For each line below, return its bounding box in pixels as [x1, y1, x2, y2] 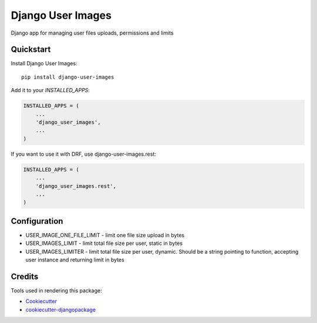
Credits [11, 271, 39, 281]
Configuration [11, 216, 63, 226]
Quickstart [11, 45, 51, 55]
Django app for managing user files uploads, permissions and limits [11, 29, 174, 36]
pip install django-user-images [21, 73, 114, 80]
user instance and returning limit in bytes [25, 256, 124, 263]
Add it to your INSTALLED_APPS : [11, 87, 90, 94]
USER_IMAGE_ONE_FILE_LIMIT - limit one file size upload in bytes [25, 231, 185, 238]
